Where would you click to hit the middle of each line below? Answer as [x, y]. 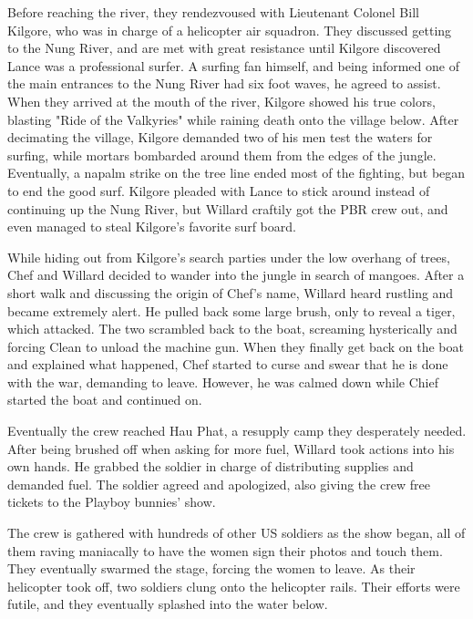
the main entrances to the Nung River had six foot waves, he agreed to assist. [224, 83]
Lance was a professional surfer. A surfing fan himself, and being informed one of [233, 65]
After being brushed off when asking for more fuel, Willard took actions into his [231, 448]
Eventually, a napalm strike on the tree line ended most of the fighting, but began [236, 173]
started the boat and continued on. [105, 400]
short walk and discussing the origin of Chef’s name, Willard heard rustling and [231, 292]
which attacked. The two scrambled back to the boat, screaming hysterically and [232, 329]
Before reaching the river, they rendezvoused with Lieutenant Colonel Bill [213, 12]
